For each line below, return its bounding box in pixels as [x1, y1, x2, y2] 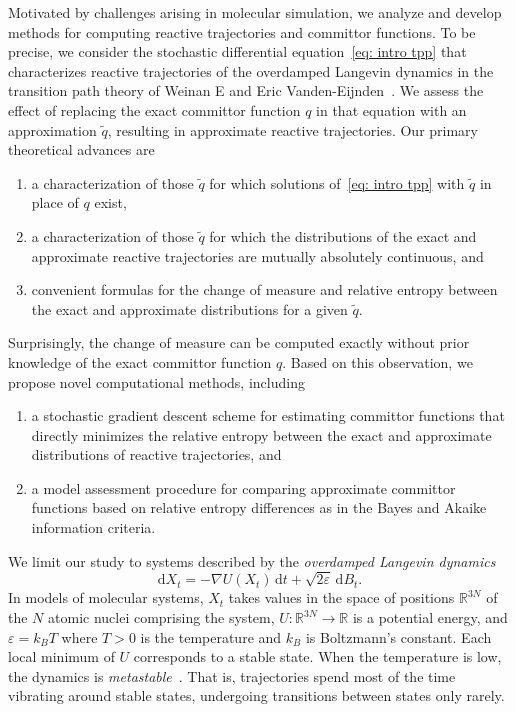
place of [31, 192, 79, 213]
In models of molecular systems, [8, 587, 204, 608]
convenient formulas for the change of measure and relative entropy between [31, 279, 498, 300]
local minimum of [8, 646, 115, 667]
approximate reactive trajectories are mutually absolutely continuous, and [31, 245, 484, 266]
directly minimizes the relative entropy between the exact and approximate [31, 424, 492, 445]
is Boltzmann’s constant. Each [305, 626, 492, 647]
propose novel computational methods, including [8, 371, 305, 392]
